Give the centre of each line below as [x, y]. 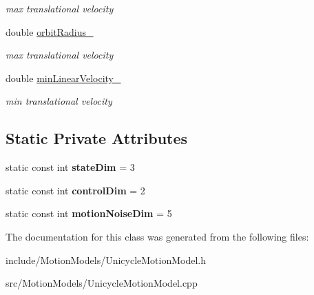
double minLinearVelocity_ [63, 78]
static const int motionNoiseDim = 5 [89, 213]
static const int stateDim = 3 [70, 167]
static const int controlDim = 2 [75, 190]
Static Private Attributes [97, 138]
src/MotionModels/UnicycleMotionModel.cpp [102, 283]
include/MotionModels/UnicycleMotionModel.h [106, 260]
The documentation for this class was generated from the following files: [157, 236]
